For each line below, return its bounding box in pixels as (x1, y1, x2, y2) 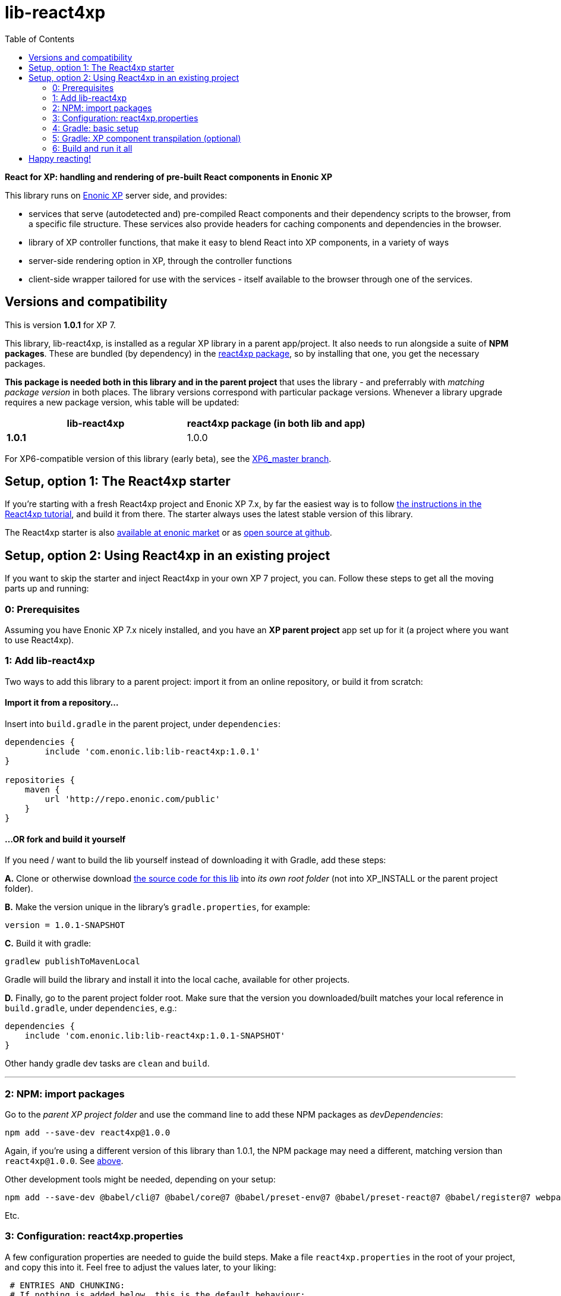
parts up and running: (5, 583, 89, 594)
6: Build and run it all (52, 143, 133, 153)
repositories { (5, 775, 75, 785)
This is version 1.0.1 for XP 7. (5, 319, 116, 330)
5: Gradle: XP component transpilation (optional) (52, 133, 241, 143)
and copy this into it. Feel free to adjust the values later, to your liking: (5, 1262, 276, 1272)
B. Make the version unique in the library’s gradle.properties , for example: (5, 902, 310, 913)
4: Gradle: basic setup (52, 122, 138, 133)
